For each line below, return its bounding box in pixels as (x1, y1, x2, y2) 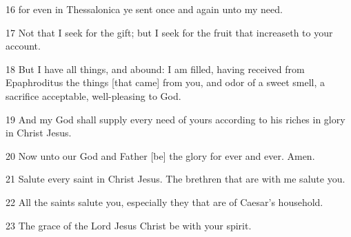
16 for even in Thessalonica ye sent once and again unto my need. (6, 2, 283, 16)
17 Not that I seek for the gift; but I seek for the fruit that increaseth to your (6, 25, 333, 39)
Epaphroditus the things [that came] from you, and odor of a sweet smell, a (6, 75, 325, 90)
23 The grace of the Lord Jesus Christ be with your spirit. (6, 218, 252, 232)
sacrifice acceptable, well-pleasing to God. (6, 88, 181, 103)
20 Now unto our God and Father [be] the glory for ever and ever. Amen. (6, 148, 315, 163)
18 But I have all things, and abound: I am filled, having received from (6, 61, 305, 76)
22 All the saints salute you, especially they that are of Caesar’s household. (6, 194, 323, 209)
